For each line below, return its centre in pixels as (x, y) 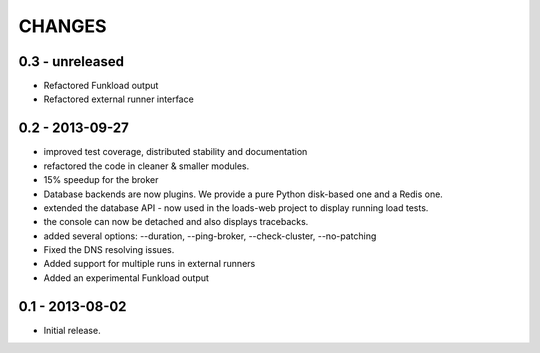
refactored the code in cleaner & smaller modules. (146, 166)
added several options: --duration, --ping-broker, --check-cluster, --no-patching (210, 236)
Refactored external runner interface (118, 99)
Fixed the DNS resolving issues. (109, 250)
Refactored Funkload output (101, 86)
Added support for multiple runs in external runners (149, 264)
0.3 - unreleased (71, 61)
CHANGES (62, 26)
